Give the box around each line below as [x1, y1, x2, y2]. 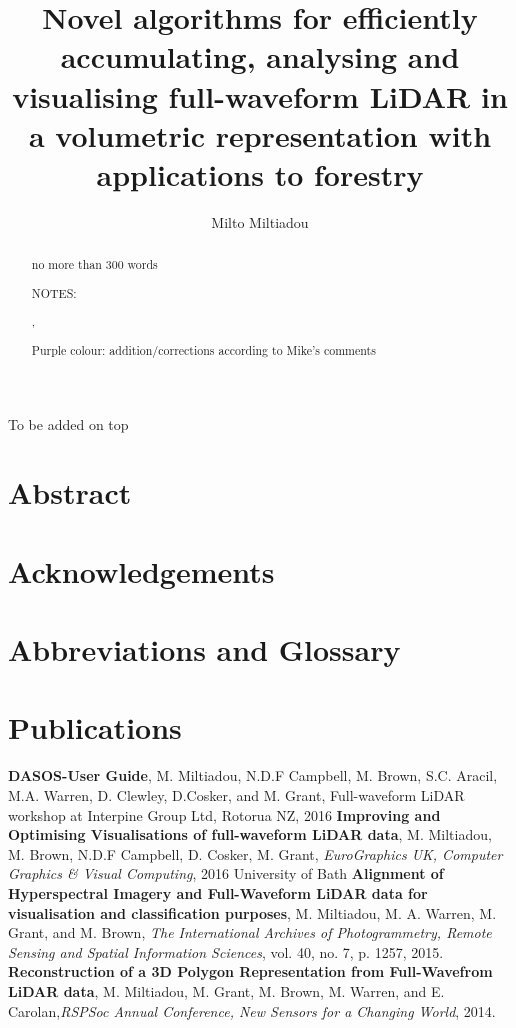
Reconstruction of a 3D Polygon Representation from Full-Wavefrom [8, 961, 493, 982]
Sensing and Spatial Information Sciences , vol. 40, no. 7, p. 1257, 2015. [8, 941, 444, 962]
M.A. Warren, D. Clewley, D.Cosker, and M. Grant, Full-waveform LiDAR [8, 785, 465, 805]
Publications [8, 707, 182, 748]
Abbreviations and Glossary [8, 629, 401, 670]
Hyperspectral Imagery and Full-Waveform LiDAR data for [8, 882, 428, 903]
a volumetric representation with [28, 114, 492, 155]
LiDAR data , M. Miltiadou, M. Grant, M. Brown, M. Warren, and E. [8, 980, 445, 1001]
